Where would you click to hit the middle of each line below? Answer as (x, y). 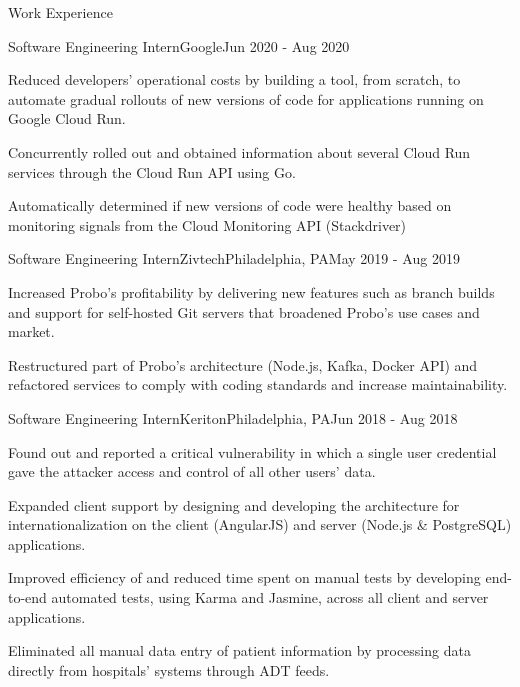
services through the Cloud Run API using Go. (152, 171)
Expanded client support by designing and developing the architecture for (234, 504)
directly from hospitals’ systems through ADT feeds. (169, 669)
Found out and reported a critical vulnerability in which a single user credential (252, 451)
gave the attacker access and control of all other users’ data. (192, 471)
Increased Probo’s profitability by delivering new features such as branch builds (251, 291)
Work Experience (60, 12)
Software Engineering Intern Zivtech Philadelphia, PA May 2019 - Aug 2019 (234, 258)
